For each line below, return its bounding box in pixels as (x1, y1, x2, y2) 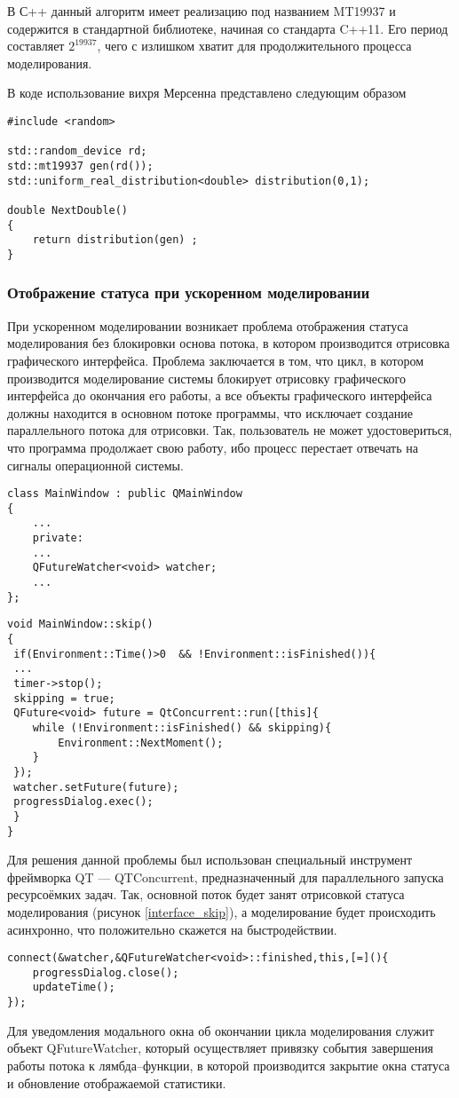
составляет (7, 36, 65, 55)
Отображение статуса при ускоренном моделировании (7, 281, 370, 304)
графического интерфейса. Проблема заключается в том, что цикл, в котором (7, 351, 424, 369)
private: (32, 532, 83, 545)
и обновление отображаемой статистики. (7, 1073, 226, 1092)
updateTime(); (32, 981, 115, 994)
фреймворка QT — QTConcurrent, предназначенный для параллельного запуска (7, 867, 444, 886)
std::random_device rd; (7, 145, 147, 158)
